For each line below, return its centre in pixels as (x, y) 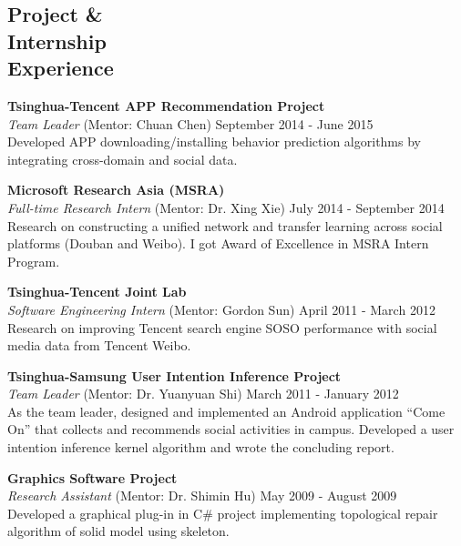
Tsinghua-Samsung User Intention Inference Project (174, 375)
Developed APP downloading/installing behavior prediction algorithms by (214, 142)
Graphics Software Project (92, 477)
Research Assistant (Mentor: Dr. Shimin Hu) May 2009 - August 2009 (202, 495)
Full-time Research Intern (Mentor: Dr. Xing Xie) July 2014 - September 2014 (226, 207)
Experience (61, 68)
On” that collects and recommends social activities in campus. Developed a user (231, 429)
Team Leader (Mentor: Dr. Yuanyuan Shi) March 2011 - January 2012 (203, 394)
